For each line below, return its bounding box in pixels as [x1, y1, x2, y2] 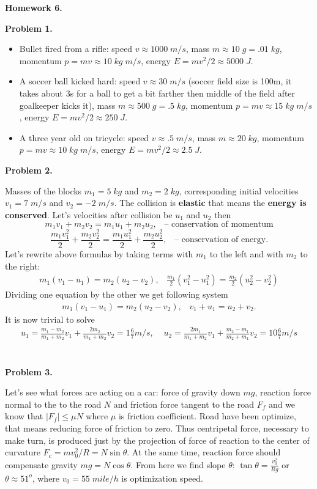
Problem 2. [5, 163, 53, 176]
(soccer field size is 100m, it [188, 75, 292, 87]
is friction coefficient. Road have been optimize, [118, 410, 296, 422]
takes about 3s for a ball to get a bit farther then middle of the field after [19, 86, 296, 99]
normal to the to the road [5, 397, 102, 410]
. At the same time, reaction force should [127, 446, 281, 458]
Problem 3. [5, 365, 53, 378]
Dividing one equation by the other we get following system [5, 288, 228, 301]
